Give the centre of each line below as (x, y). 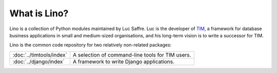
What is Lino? (39, 13)
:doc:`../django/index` (38, 61)
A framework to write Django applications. (123, 61)
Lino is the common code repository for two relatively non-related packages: (91, 45)
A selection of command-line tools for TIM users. (132, 55)
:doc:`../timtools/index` (40, 55)
